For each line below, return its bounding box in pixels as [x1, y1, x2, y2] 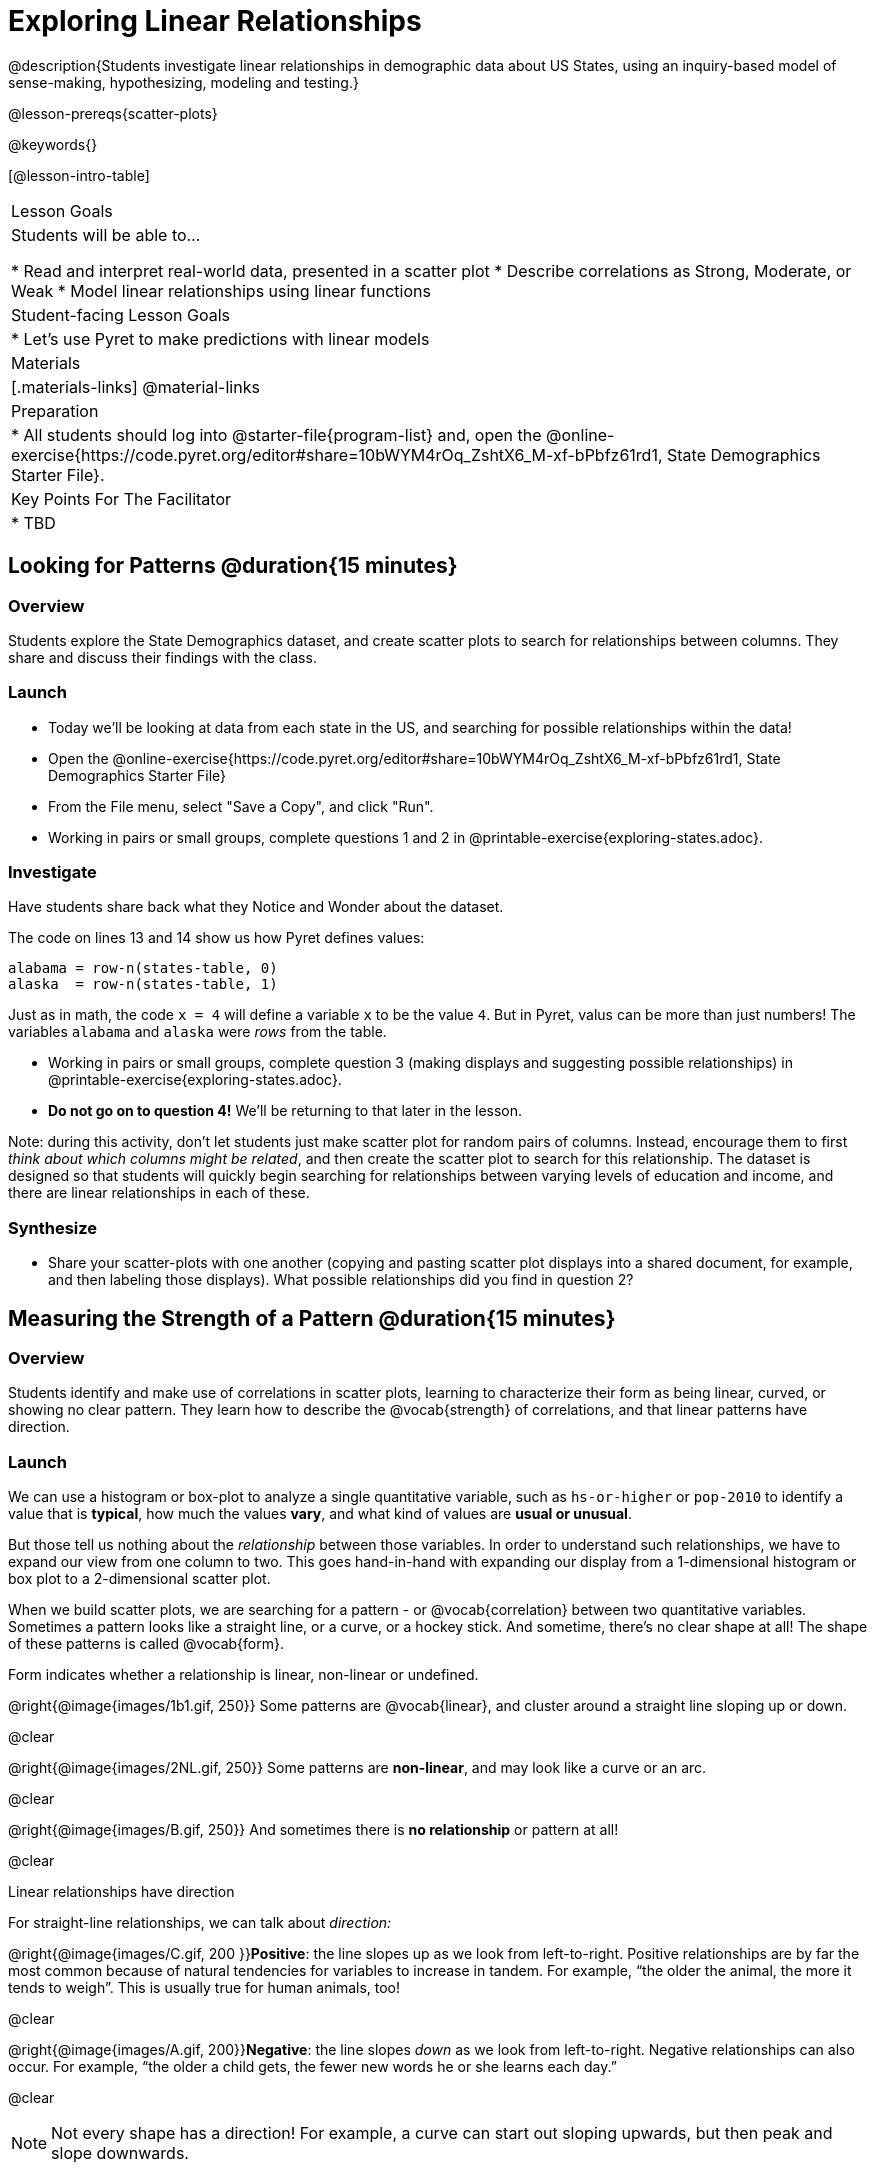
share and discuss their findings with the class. [8, 648, 317, 666]
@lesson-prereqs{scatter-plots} [8, 104, 218, 122]
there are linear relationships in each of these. [8, 1184, 310, 1202]
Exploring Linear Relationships [8, 4, 422, 38]
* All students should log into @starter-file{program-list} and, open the [11, 424, 542, 445]
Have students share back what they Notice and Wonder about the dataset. [8, 898, 504, 916]
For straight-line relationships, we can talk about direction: [8, 1914, 392, 1932]
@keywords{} [8, 135, 98, 153]
